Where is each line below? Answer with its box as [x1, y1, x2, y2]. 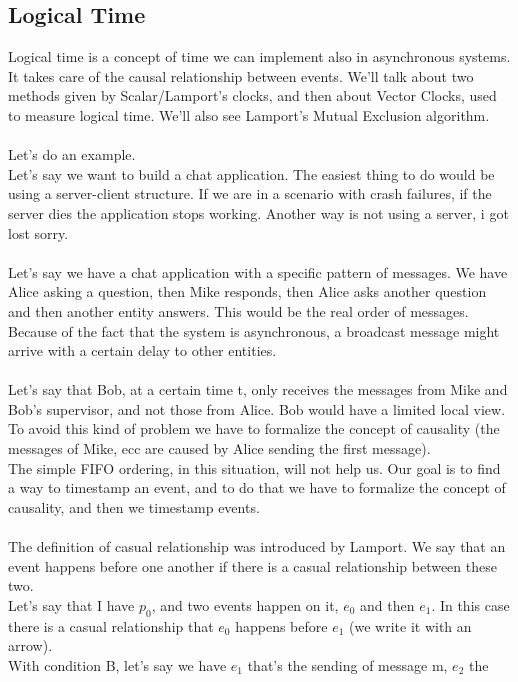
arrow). [8, 635, 53, 656]
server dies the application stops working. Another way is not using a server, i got [8, 202, 509, 223]
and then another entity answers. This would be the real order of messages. [8, 300, 469, 321]
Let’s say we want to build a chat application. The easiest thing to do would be [8, 163, 495, 184]
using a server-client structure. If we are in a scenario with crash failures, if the [8, 183, 492, 204]
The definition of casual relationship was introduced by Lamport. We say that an [8, 536, 506, 557]
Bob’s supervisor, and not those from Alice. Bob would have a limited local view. [8, 398, 506, 419]
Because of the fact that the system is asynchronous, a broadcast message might [8, 320, 500, 341]
